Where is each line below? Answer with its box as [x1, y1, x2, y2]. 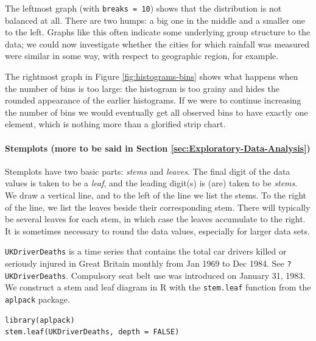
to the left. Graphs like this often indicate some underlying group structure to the [5, 26, 311, 38]
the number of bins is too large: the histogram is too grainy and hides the [5, 82, 279, 94]
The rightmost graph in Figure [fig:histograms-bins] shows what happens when [5, 70, 298, 83]
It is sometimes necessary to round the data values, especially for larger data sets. [5, 224, 310, 237]
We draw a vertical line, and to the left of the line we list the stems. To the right [5, 188, 306, 201]
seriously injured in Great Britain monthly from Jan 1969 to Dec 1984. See [5, 257, 284, 270]
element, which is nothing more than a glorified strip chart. [5, 118, 226, 130]
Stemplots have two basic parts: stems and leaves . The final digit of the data [5, 164, 290, 177]
